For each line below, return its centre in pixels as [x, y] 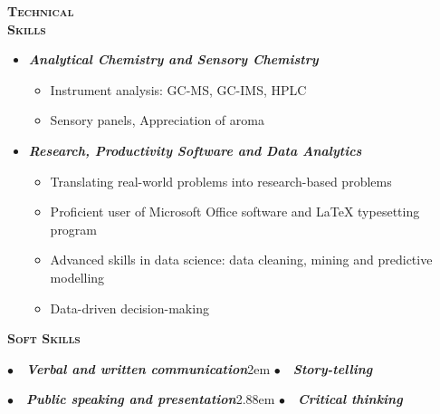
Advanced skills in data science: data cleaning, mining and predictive [241, 260]
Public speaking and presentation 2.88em [151, 399]
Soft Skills [44, 338]
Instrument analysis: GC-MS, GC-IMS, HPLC [178, 89]
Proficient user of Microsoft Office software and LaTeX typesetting [235, 212]
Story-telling [333, 368]
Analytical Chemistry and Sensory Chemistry [173, 59]
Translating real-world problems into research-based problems [221, 181]
